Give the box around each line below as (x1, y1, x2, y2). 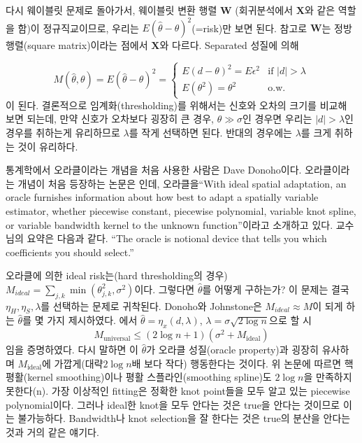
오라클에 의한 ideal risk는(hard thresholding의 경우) (6, 268, 228, 283)
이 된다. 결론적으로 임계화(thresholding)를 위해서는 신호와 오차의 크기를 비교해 (6, 97, 347, 112)
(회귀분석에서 (235, 3, 294, 17)
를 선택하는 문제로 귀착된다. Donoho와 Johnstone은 (41, 298, 262, 313)
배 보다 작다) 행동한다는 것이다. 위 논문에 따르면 (131, 356, 342, 370)
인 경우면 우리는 (242, 111, 312, 126)
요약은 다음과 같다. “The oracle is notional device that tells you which (27, 231, 327, 246)
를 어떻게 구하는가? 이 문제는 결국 (202, 281, 349, 296)
